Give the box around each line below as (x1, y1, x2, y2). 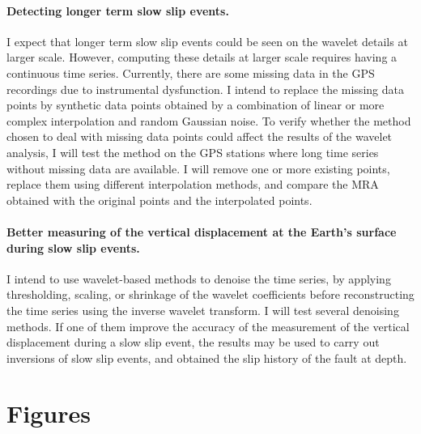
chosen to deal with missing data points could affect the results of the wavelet (6, 128, 393, 145)
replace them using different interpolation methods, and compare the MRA (6, 176, 379, 193)
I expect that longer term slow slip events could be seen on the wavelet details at (6, 32, 408, 49)
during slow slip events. (6, 239, 140, 256)
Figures (6, 397, 91, 430)
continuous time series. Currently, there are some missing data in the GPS (6, 64, 375, 81)
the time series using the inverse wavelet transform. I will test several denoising (6, 301, 399, 318)
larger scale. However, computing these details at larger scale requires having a (6, 49, 398, 66)
